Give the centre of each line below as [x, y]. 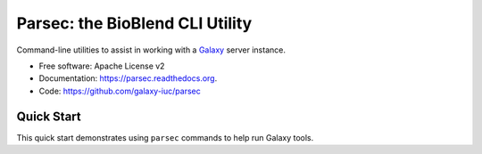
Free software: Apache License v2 [102, 66]
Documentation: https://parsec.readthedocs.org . [128, 78]
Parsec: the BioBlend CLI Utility [134, 23]
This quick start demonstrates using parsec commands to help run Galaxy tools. [165, 137]
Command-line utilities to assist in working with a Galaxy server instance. [151, 50]
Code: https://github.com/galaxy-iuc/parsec [120, 91]
